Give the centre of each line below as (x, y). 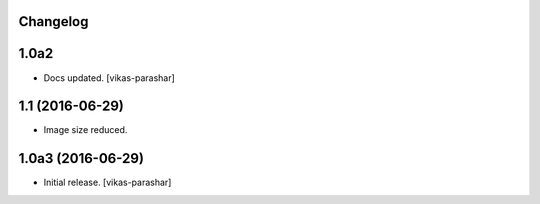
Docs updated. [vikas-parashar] (109, 77)
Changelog (53, 21)
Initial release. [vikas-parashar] (107, 182)
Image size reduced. (85, 130)
